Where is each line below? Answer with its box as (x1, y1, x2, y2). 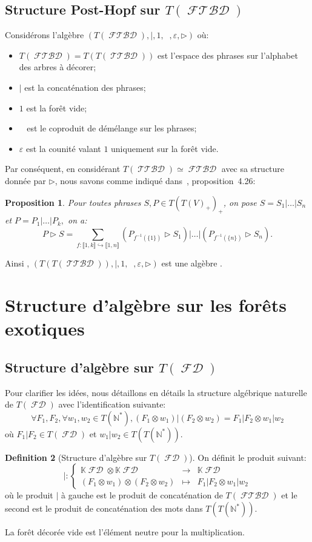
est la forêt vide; (26, 101, 87, 114)
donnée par (5, 174, 46, 187)
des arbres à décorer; (19, 61, 96, 73)
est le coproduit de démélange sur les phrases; (27, 122, 197, 134)
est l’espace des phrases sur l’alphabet (158, 48, 298, 61)
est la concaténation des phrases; (24, 81, 146, 93)
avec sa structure (221, 162, 285, 175)
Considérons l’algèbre (5, 28, 84, 41)
